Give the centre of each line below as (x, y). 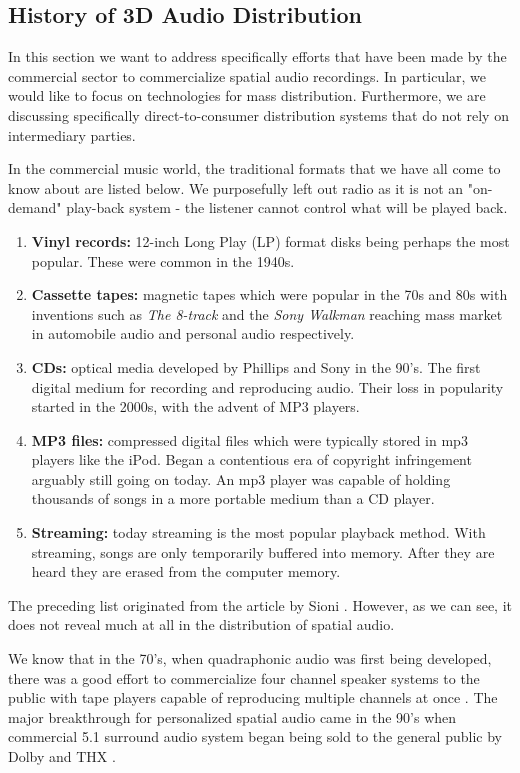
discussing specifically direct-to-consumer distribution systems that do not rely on (258, 114)
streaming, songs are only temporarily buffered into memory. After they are (263, 551)
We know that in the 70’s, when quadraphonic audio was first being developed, (250, 658)
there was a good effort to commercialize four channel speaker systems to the (244, 677)
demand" (35, 207)
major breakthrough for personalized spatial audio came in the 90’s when (232, 716)
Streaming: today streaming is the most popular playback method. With (258, 532)
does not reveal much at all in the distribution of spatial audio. (201, 624)
